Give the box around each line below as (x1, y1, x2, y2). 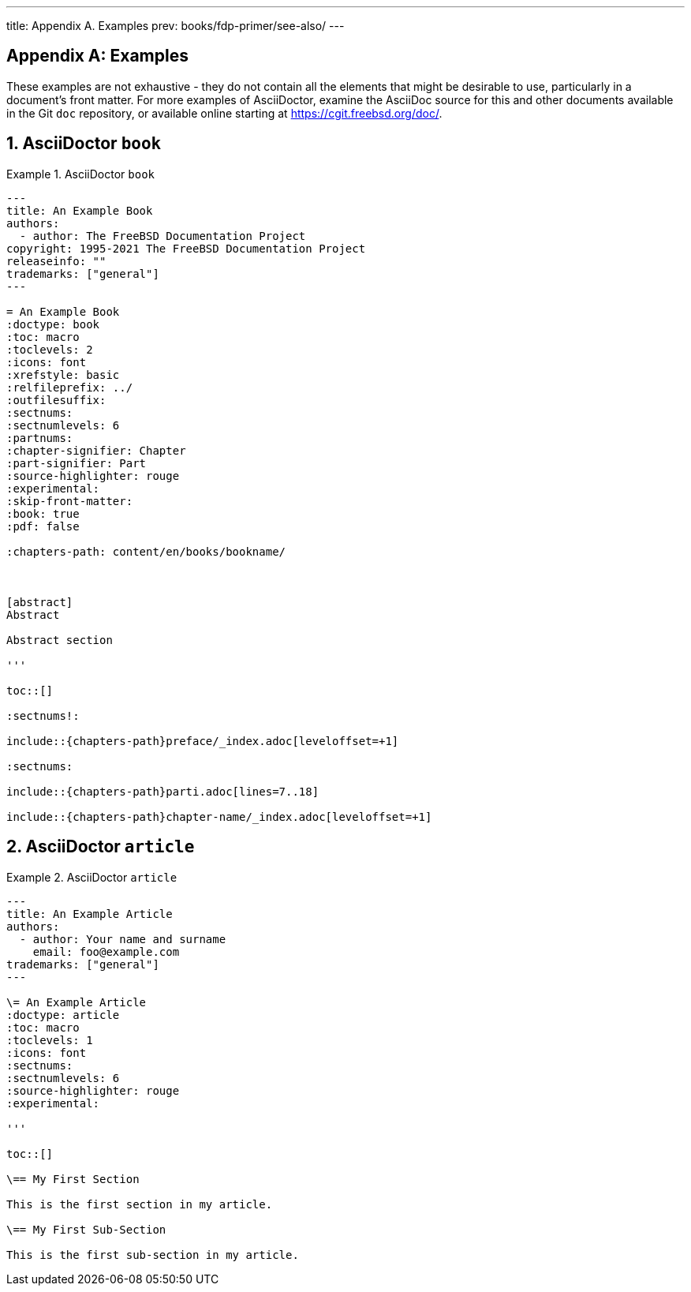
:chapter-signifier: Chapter (6, 444, 186, 457)
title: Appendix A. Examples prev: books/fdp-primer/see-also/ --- (6, 19, 345, 32)
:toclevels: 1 (6, 1033, 93, 1047)
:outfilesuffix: (6, 393, 106, 406)
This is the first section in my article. (6, 1197, 273, 1211)
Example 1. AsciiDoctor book (6, 167, 155, 181)
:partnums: (6, 431, 73, 444)
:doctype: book (6, 317, 100, 331)
